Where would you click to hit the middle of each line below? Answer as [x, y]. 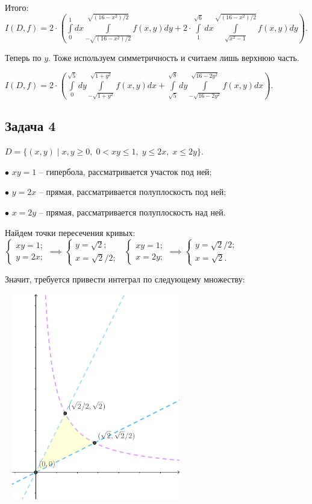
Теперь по [23, 58]
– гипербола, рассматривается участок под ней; [125, 171]
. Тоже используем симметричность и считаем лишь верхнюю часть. [174, 58]
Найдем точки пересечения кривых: [70, 232]
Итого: [17, 7]
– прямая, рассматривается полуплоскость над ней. [132, 212]
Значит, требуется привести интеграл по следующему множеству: [125, 279]
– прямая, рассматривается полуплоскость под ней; [133, 192]
